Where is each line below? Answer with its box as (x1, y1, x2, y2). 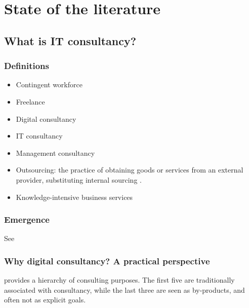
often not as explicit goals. (4, 294, 86, 305)
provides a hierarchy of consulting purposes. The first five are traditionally (4, 275, 235, 285)
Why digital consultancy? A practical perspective (4, 254, 210, 267)
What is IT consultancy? (4, 32, 137, 48)
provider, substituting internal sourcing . (16, 174, 142, 185)
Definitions (4, 59, 49, 72)
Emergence (4, 213, 50, 226)
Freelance (16, 96, 45, 107)
